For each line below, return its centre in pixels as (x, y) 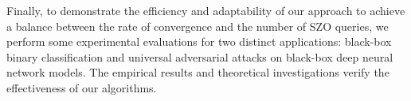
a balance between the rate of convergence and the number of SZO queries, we (198, 26)
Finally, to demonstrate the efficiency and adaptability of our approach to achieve (206, 10)
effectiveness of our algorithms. (82, 87)
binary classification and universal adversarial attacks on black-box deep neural (200, 56)
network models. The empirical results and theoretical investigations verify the (198, 72)
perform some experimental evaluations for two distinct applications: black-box (199, 41)
